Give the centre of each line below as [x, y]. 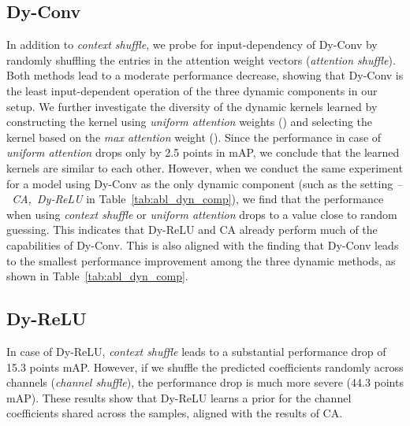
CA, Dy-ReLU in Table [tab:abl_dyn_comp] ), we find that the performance [198, 199]
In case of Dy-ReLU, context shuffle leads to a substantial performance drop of [196, 351]
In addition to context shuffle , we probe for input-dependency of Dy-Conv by [192, 44]
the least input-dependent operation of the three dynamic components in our [192, 90]
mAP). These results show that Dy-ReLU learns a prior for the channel [179, 397]
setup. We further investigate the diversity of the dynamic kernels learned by [192, 106]
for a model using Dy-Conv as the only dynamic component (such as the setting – [205, 183]
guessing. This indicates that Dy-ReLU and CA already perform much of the [192, 230]
